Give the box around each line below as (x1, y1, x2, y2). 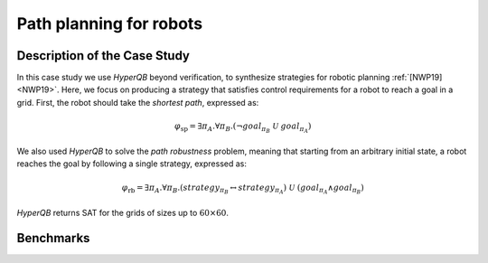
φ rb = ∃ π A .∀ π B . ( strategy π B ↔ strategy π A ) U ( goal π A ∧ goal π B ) (121, 182, 365, 196)
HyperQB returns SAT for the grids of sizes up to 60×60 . (16, 207, 230, 218)
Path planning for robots (16, 14, 203, 33)
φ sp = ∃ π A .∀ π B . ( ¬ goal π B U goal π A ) (174, 121, 312, 135)
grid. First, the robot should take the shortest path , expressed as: (16, 97, 259, 108)
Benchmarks (16, 230, 90, 246)
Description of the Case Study (16, 48, 190, 63)
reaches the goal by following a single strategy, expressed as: (16, 158, 248, 169)
